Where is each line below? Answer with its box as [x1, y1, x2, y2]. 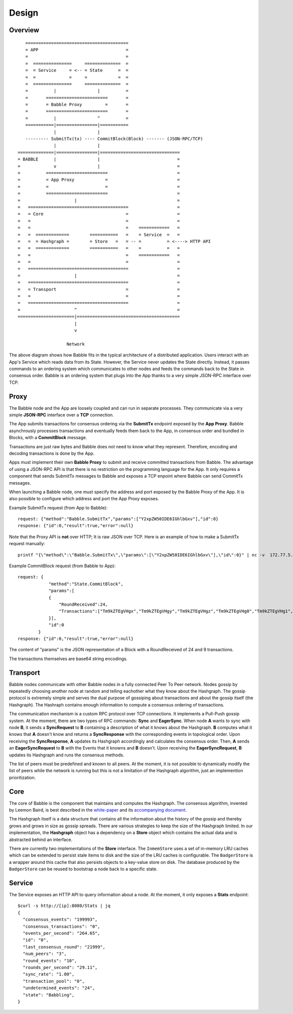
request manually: [9, 541, 45, 547]
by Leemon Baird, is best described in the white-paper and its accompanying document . [9, 807, 187, 813]
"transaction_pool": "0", [22, 978, 85, 984]
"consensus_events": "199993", [22, 917, 98, 923]
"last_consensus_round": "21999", [22, 944, 105, 949]
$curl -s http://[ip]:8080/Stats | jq [18, 903, 111, 909]
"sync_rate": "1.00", [22, 971, 75, 977]
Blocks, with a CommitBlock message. [9, 435, 87, 441]
